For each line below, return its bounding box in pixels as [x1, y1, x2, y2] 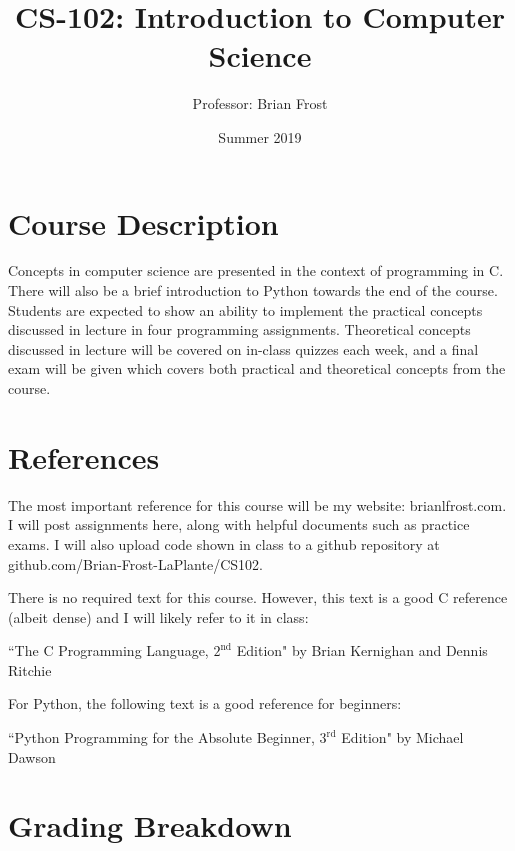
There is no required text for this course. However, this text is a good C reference [8, 587, 508, 608]
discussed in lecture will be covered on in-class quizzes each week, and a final [8, 338, 479, 359]
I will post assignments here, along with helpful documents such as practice [8, 514, 470, 535]
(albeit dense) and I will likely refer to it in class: [8, 606, 309, 627]
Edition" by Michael [341, 727, 464, 748]
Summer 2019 [218, 126, 302, 147]
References [8, 436, 160, 477]
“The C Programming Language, [8, 640, 209, 661]
